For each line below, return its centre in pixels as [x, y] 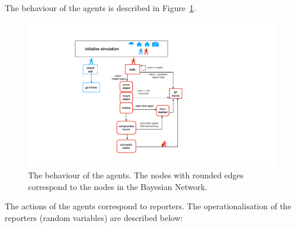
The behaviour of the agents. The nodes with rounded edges [136, 175]
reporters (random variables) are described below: [94, 217]
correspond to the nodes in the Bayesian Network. [118, 186]
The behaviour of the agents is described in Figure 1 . [100, 8]
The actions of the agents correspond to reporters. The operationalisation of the [148, 206]
